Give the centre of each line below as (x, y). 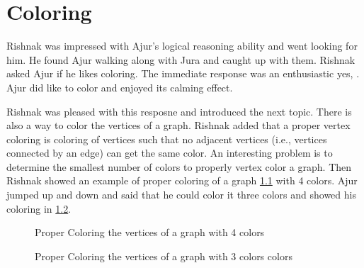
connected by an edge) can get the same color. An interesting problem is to (170, 153)
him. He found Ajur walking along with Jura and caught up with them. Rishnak (181, 59)
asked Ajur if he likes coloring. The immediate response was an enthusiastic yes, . (183, 73)
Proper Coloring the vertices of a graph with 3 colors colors (164, 256)
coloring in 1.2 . (39, 208)
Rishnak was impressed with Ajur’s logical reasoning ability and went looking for (182, 46)
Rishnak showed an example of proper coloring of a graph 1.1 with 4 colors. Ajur (182, 180)
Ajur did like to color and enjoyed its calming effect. (120, 87)
